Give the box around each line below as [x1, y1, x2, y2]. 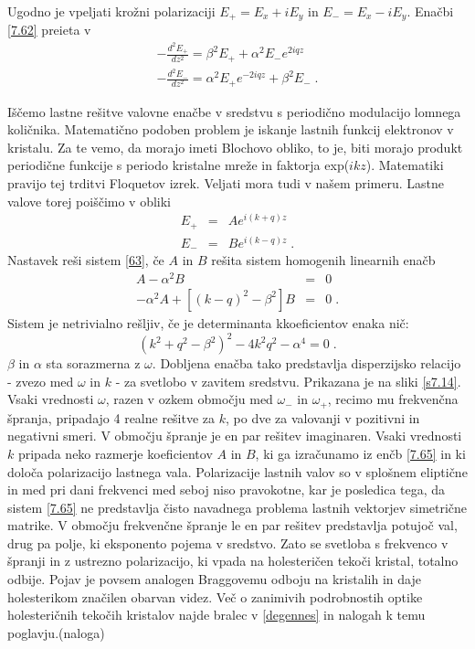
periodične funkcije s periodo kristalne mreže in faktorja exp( [7, 155, 350, 175]
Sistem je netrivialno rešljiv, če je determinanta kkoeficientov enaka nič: [7, 314, 409, 332]
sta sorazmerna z [46, 354, 141, 373]
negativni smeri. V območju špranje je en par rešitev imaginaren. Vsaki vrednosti [7, 426, 462, 445]
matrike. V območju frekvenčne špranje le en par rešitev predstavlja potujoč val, [7, 516, 458, 535]
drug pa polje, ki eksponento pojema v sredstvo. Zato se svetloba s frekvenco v [7, 533, 449, 552]
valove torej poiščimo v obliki [7, 191, 172, 210]
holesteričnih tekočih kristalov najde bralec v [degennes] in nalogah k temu [7, 605, 426, 624]
